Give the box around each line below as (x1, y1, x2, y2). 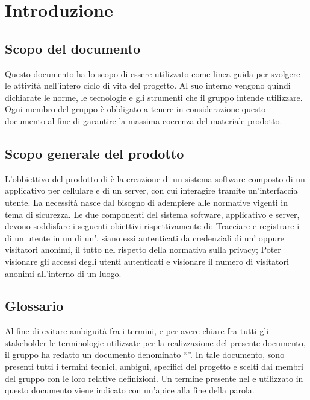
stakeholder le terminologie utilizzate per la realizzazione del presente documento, (5, 336, 306, 349)
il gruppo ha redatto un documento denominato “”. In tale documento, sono (5, 348, 285, 361)
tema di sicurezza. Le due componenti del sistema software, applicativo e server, (5, 208, 300, 220)
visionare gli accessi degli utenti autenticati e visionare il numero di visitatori (5, 255, 289, 267)
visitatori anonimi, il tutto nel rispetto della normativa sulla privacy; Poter (5, 243, 281, 256)
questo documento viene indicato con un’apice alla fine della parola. (5, 384, 255, 396)
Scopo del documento (5, 39, 141, 57)
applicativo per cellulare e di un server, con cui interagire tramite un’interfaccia (5, 184, 298, 197)
